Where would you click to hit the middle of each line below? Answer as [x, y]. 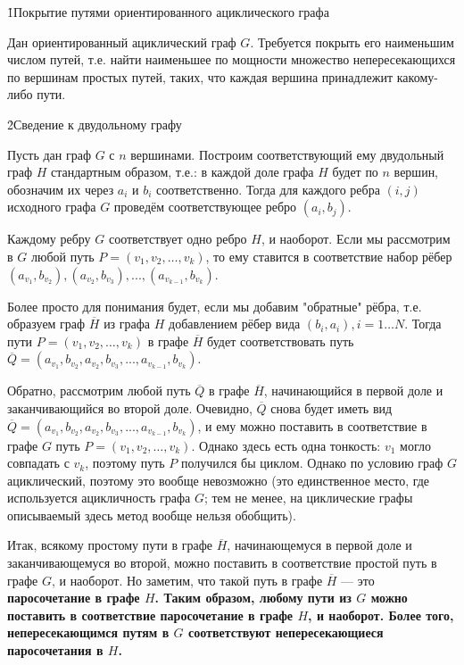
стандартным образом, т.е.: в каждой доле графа [182, 172]
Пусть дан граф [50, 154]
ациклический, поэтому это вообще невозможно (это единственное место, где [219, 480]
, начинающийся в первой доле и [353, 391]
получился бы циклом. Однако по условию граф [312, 463]
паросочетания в [55, 650]
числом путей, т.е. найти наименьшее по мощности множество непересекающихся [232, 59]
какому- [417, 76]
